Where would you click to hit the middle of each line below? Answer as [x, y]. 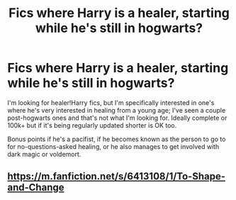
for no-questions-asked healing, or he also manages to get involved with [113, 146]
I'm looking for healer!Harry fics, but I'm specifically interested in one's [111, 102]
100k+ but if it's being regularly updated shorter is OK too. [92, 125]
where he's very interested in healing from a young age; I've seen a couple [117, 110]
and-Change [36, 188]
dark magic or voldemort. [44, 154]
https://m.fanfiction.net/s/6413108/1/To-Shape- [116, 176]
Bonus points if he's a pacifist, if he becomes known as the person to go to [117, 139]
